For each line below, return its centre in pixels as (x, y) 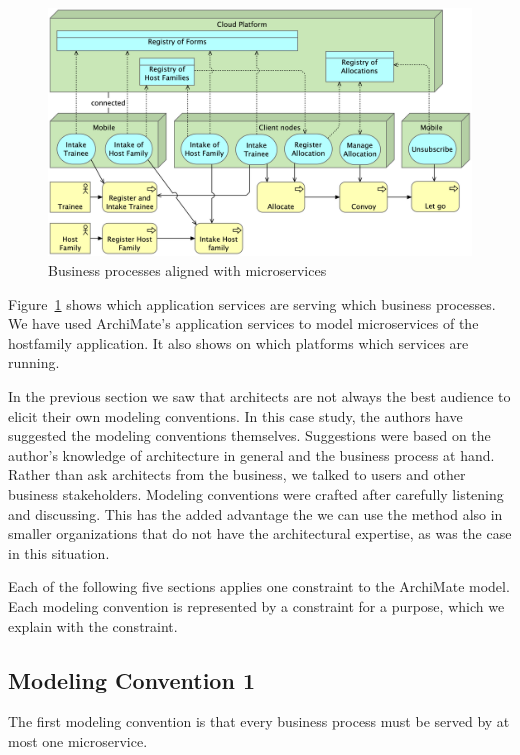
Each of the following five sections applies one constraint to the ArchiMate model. (259, 586)
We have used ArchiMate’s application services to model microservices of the (243, 323)
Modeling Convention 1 (131, 679)
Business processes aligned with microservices (187, 270)
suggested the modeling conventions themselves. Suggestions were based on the (249, 435)
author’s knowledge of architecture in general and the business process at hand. (251, 454)
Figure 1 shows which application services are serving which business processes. (252, 303)
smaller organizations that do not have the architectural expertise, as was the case (260, 533)
